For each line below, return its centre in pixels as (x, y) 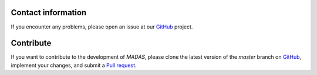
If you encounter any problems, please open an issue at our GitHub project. (102, 27)
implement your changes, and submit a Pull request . (74, 65)
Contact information (49, 12)
